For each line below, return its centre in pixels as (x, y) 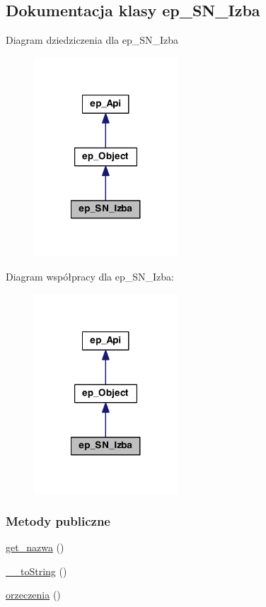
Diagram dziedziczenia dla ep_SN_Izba (92, 40)
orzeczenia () (33, 595)
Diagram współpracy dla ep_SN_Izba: (90, 276)
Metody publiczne (58, 520)
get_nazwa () (35, 547)
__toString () (36, 571)
